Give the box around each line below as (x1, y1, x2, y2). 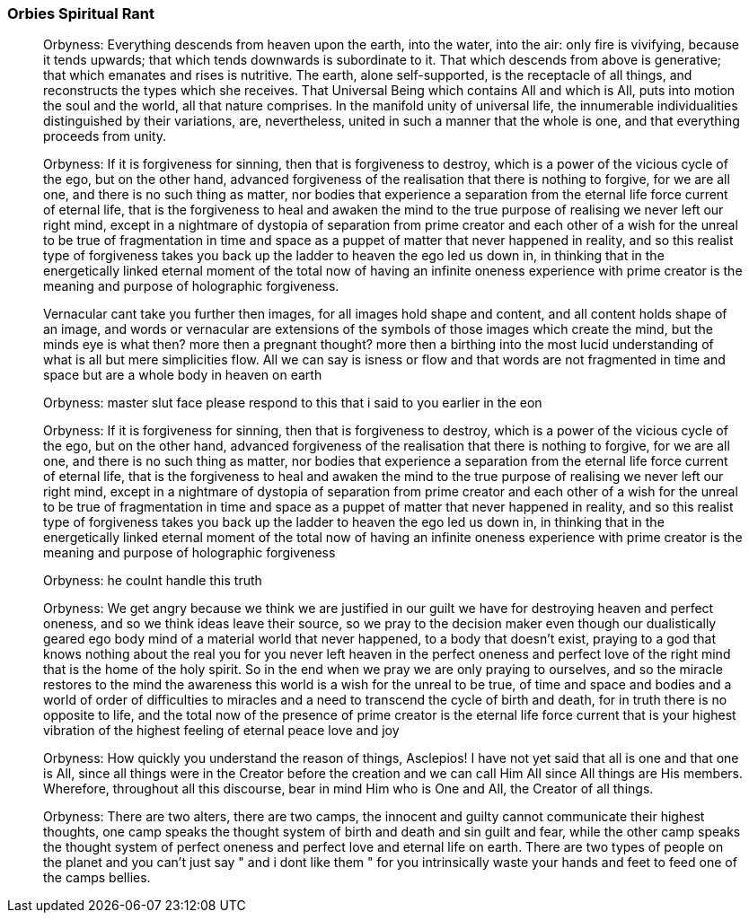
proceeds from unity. (43, 128, 167, 145)
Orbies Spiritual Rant (7, 4, 154, 22)
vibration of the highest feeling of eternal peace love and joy (43, 723, 400, 739)
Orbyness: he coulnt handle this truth (43, 573, 262, 589)
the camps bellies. (43, 870, 151, 886)
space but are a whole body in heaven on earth (43, 367, 322, 383)
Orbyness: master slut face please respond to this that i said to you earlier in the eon (43, 395, 542, 411)
